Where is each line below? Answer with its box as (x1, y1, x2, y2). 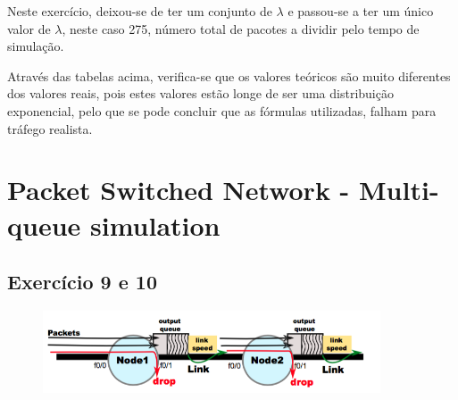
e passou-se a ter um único (287, 2, 434, 20)
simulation (90, 206, 221, 243)
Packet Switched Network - (7, 171, 350, 208)
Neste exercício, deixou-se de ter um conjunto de (7, 2, 272, 20)
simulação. (7, 37, 64, 55)
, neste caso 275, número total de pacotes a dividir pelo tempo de (62, 19, 420, 37)
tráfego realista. (7, 119, 93, 137)
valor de (7, 19, 51, 37)
